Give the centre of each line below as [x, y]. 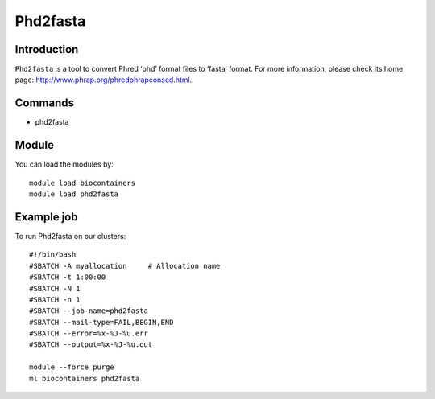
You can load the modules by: [64, 164]
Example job [46, 217]
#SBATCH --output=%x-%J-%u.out [91, 345]
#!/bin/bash [53, 255]
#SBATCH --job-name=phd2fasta [89, 311]
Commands [45, 103]
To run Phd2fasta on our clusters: [70, 236]
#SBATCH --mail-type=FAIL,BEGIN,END [101, 322]
